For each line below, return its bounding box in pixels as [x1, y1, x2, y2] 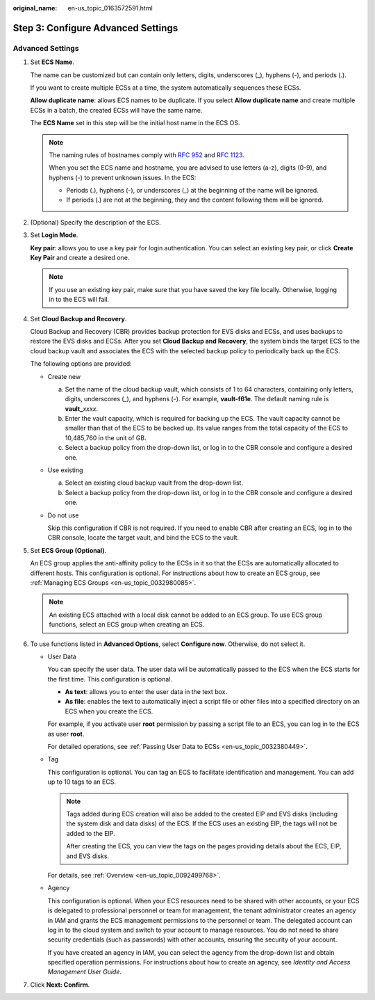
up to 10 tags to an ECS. [47, 777, 116, 786]
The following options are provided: [30, 360, 132, 368]
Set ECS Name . [30, 58, 74, 66]
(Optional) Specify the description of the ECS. [30, 218, 161, 226]
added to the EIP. [66, 829, 116, 837]
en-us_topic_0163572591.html [67, 4, 153, 12]
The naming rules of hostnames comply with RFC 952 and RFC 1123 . [49, 150, 244, 159]
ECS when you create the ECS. [65, 707, 153, 716]
